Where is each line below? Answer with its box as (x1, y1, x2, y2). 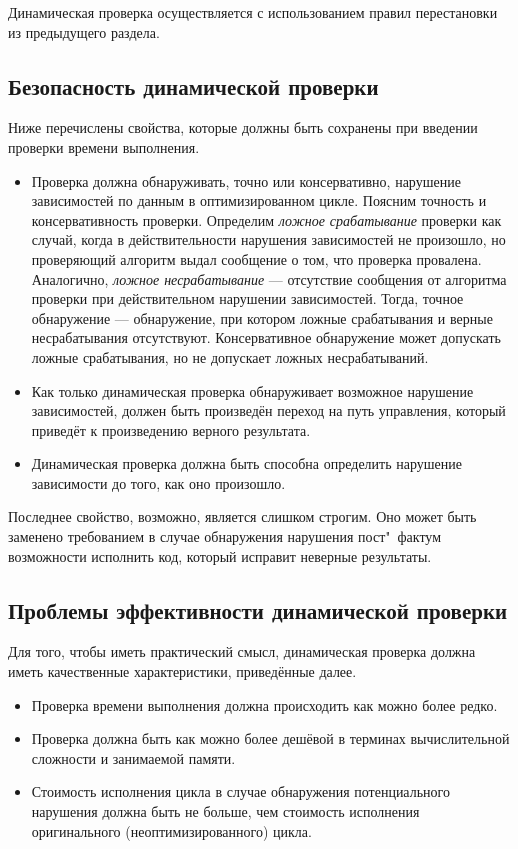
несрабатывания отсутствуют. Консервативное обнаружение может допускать (31, 327, 501, 348)
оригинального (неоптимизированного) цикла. (31, 820, 312, 841)
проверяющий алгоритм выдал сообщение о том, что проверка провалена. (31, 248, 482, 269)
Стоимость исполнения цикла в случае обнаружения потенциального (31, 781, 450, 802)
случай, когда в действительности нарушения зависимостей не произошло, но (31, 229, 506, 250)
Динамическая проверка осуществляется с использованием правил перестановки (8, 2, 498, 22)
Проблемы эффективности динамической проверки (8, 594, 508, 625)
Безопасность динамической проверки (8, 70, 379, 101)
